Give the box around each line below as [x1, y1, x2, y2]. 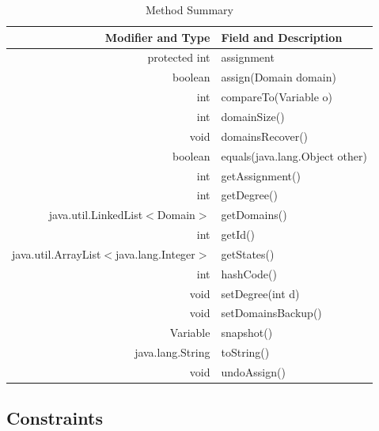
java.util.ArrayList [12, 245, 101, 262]
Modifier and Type [104, 28, 210, 45]
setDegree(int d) [221, 285, 300, 301]
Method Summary [146, 2, 233, 17]
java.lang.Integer [116, 245, 195, 262]
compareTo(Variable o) [221, 89, 332, 105]
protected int [147, 49, 210, 66]
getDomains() [221, 206, 287, 223]
